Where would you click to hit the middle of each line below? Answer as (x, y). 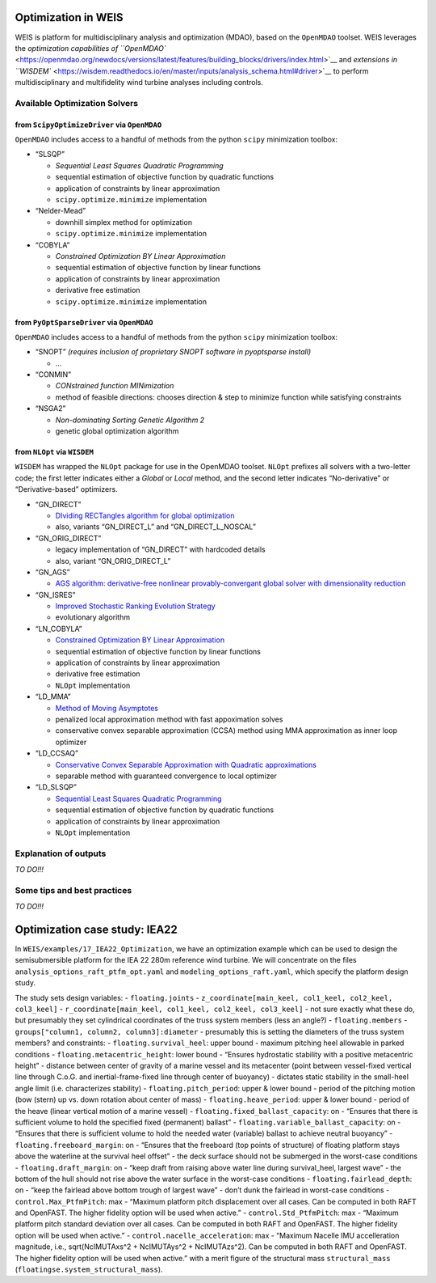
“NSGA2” (50, 409)
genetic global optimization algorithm (117, 431)
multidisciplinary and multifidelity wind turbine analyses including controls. (139, 83)
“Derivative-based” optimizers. (66, 489)
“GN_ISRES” (55, 595)
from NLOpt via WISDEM (55, 452)
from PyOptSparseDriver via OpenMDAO (84, 322)
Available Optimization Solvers (77, 103)
